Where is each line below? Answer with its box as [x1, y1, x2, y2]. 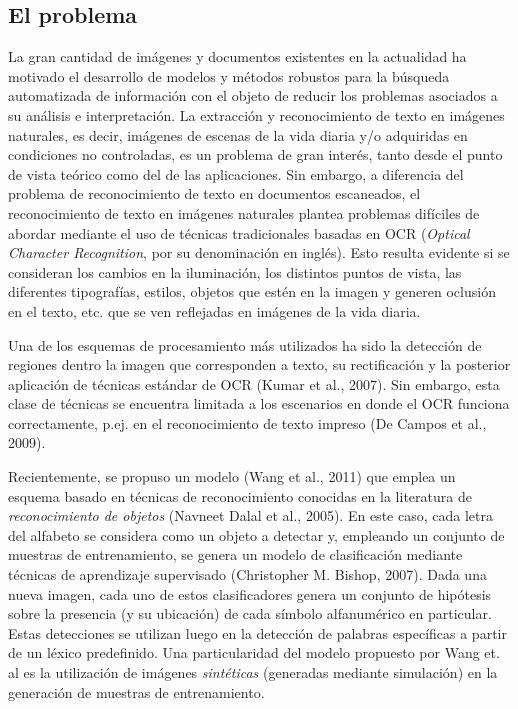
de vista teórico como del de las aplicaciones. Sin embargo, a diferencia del [8, 163, 464, 184]
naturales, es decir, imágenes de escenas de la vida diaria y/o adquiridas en [8, 124, 468, 145]
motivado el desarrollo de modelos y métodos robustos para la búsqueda [8, 65, 450, 86]
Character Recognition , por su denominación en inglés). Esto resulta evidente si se [8, 242, 510, 263]
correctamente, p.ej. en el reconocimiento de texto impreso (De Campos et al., [8, 412, 487, 433]
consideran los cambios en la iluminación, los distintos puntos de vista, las [8, 261, 462, 282]
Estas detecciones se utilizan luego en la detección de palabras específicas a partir [8, 622, 507, 643]
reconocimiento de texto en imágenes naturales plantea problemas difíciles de [8, 202, 480, 223]
